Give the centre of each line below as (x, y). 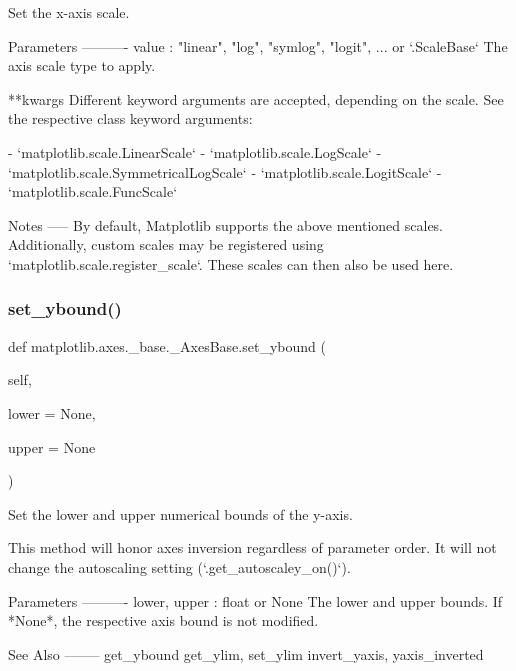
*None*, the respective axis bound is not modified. (163, 620)
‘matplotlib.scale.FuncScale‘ (93, 191)
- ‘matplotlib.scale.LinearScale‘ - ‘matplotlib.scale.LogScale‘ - (195, 151)
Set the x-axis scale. (69, 12)
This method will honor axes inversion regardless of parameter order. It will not (252, 547)
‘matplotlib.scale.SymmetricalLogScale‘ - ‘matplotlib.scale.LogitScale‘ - (225, 171)
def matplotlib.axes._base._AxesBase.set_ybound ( (167, 345)
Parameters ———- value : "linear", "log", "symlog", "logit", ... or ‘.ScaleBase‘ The (258, 45)
